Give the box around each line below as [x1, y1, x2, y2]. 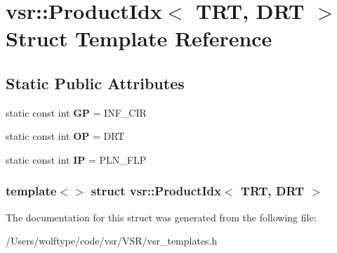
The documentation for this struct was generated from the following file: [6, 209, 317, 224]
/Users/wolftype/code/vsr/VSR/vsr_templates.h [6, 233, 218, 248]
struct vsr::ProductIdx [91, 182, 221, 200]
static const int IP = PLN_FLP [6, 152, 147, 167]
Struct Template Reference [6, 24, 272, 53]
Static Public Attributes [6, 72, 185, 93]
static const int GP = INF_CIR [6, 105, 147, 119]
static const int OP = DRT [6, 129, 125, 143]
